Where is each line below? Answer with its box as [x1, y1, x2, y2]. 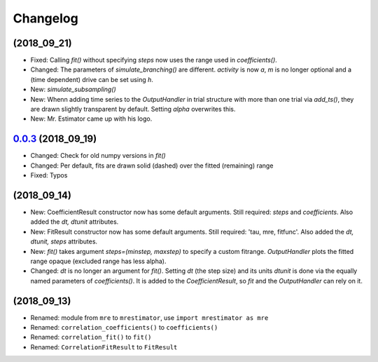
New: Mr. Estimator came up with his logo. [30, 114, 153, 123]
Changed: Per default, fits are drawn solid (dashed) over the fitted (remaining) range [30, 161, 274, 170]
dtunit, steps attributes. [30, 237, 98, 246]
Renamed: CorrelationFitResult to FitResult [30, 342, 178, 351]
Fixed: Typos [30, 171, 68, 180]
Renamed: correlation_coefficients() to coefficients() [30, 323, 218, 332]
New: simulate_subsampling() [30, 85, 117, 94]
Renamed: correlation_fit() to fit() [30, 333, 152, 342]
